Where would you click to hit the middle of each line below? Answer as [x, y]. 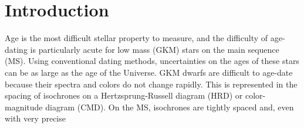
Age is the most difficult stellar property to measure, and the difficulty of [136, 38]
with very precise [35, 118]
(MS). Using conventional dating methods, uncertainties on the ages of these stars [152, 61]
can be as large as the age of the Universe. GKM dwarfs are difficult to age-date [149, 72]
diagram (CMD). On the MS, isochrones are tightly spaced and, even [170, 107]
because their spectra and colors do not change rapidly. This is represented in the [151, 84]
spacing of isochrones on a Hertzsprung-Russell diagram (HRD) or [124, 95]
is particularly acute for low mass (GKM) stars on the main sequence [155, 49]
